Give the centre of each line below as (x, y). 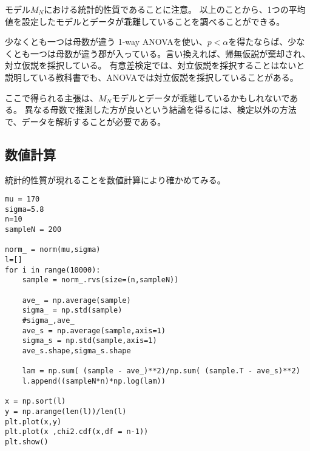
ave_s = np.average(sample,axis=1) (94, 331)
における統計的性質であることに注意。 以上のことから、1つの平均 (175, 9)
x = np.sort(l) (35, 402)
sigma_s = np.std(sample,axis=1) (89, 341)
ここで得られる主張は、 (52, 97)
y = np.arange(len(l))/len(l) (66, 411)
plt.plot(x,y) (33, 422)
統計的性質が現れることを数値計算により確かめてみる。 (115, 179)
